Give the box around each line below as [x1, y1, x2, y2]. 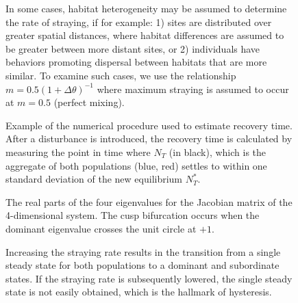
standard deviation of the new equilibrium [5, 172, 183, 186]
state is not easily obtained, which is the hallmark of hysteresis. [5, 285, 272, 299]
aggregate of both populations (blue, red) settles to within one [5, 158, 267, 172]
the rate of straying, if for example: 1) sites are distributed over [5, 14, 272, 29]
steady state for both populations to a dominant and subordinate [5, 258, 280, 272]
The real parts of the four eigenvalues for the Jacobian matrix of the [5, 194, 293, 209]
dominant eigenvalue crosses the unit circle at [5, 221, 197, 235]
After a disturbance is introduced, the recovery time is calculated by [5, 131, 293, 146]
